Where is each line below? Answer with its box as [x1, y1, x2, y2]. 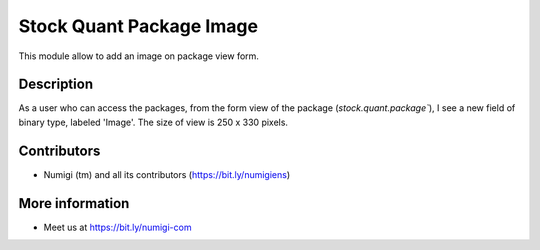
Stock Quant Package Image [18, 15, 259, 37]
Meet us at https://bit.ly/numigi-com [43, 221, 192, 233]
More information [18, 195, 130, 212]
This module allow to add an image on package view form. [18, 50, 260, 62]
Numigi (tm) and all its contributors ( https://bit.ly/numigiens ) [43, 168, 291, 180]
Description [18, 76, 94, 93]
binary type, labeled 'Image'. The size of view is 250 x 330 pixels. [18, 116, 289, 128]
